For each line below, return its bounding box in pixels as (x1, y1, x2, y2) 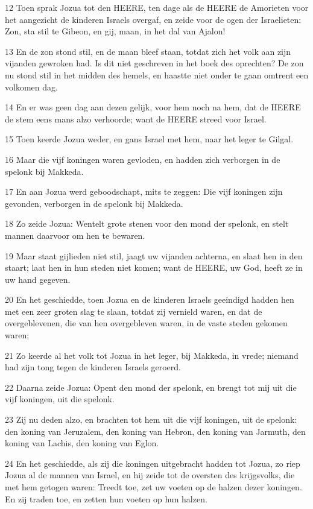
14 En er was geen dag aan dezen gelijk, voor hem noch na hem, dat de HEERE (5, 101, 301, 113)
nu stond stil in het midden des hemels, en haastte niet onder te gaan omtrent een (5, 68, 309, 81)
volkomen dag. (5, 80, 58, 93)
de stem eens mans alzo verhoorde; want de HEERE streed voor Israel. (5, 112, 267, 125)
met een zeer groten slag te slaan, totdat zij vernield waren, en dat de (5, 305, 262, 317)
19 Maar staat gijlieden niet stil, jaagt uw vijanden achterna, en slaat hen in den (5, 249, 303, 262)
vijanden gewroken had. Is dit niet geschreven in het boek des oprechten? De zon (5, 57, 304, 69)
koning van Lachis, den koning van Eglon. (5, 437, 159, 449)
